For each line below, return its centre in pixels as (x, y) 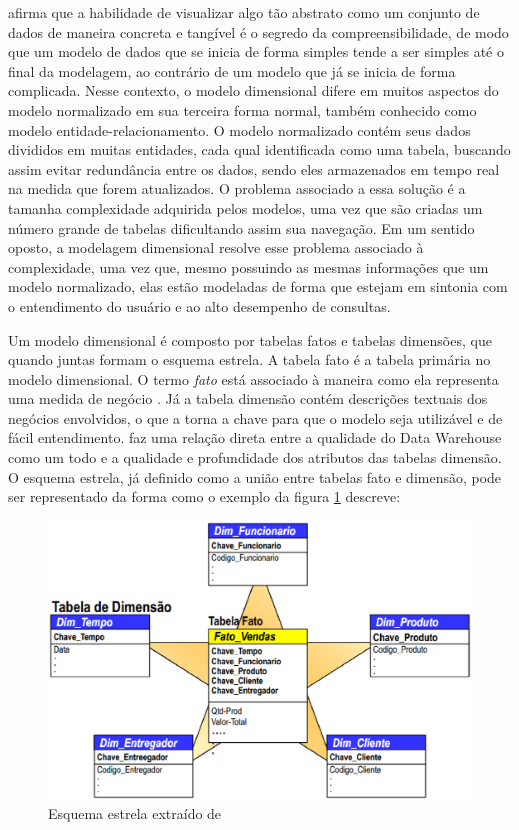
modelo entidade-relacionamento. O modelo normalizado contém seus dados (239, 129)
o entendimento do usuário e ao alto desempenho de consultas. (199, 305)
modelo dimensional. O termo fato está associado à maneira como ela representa (253, 378)
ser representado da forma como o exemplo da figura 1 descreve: (204, 496)
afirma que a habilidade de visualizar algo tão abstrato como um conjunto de (244, 12)
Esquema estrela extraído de (135, 813)
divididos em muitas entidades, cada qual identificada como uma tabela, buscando (259, 149)
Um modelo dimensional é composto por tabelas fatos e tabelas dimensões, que (250, 339)
